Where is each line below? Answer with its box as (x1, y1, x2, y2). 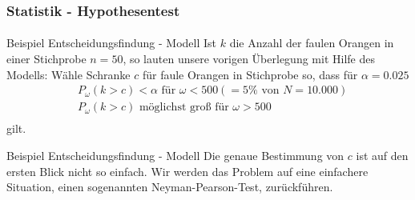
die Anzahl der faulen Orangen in (229, 34, 394, 51)
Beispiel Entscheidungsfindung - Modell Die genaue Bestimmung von (6, 146, 344, 163)
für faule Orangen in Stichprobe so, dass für (142, 66, 358, 82)
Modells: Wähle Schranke (6, 66, 131, 82)
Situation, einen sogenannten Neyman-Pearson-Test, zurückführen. (6, 178, 333, 195)
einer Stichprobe (6, 50, 87, 67)
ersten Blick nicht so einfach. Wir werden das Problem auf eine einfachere (6, 162, 369, 179)
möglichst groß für (139, 102, 229, 114)
